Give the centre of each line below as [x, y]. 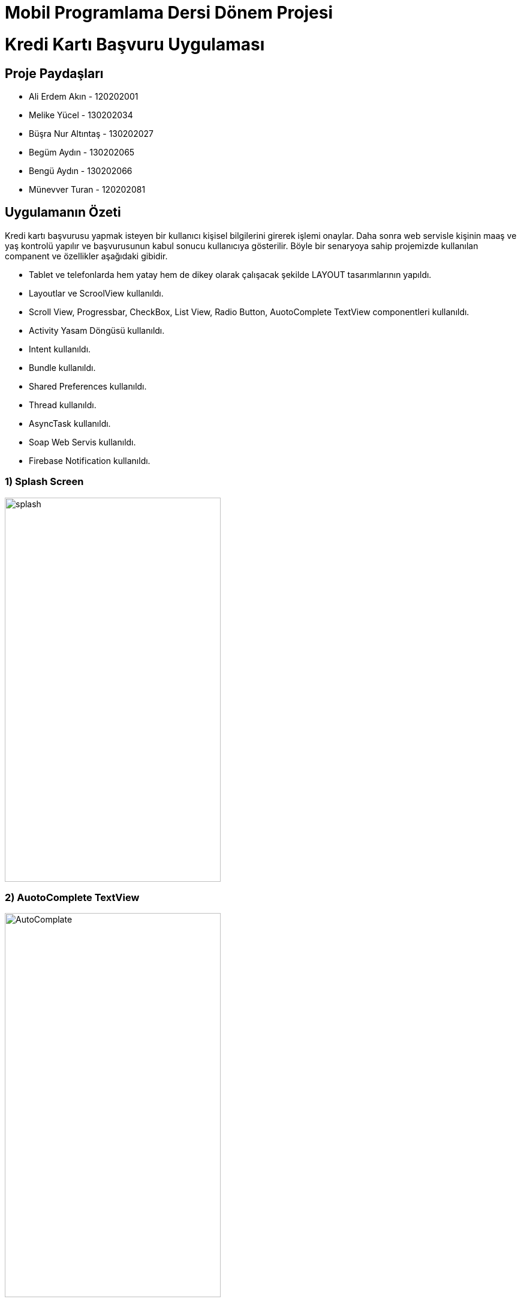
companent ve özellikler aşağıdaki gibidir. [86, 256]
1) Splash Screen [44, 482]
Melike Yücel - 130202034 [81, 115]
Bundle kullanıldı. [62, 367]
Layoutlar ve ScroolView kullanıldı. [96, 293]
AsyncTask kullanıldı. [70, 423]
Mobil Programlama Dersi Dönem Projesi [169, 13]
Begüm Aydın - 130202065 [82, 152]
